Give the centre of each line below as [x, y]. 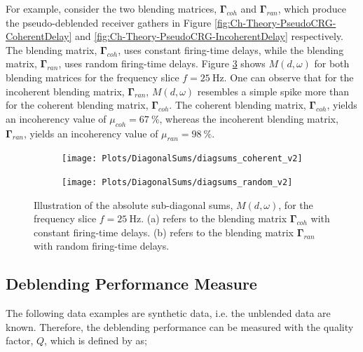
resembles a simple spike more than [273, 91]
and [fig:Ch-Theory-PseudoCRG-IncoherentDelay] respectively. [209, 36]
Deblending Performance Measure [131, 284]
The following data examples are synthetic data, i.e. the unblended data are [168, 313]
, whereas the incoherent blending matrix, [249, 118]
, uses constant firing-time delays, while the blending [231, 49]
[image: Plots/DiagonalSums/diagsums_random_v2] [177, 182]
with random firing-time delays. [102, 246]
